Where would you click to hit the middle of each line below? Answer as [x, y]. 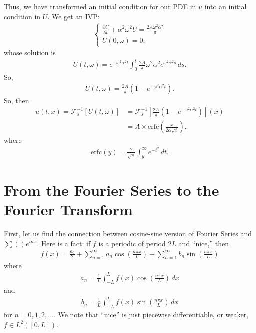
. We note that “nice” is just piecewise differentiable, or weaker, [151, 314]
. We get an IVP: [74, 16]
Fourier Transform [68, 209]
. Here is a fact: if [64, 243]
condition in [22, 16]
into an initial [226, 6]
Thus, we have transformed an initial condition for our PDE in [100, 6]
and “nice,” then [204, 243]
